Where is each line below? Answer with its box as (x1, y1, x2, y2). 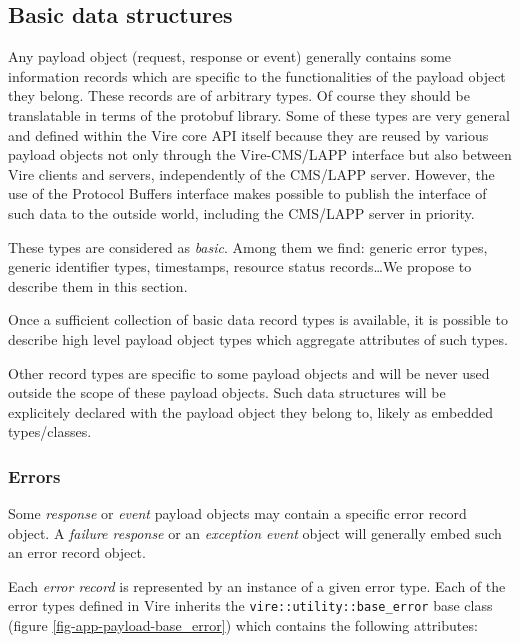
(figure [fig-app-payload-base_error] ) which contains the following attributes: (8, 615, 478, 636)
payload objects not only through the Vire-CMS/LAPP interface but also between (8, 144, 512, 165)
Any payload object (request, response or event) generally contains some (8, 46, 452, 67)
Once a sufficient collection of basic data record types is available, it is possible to (8, 309, 508, 330)
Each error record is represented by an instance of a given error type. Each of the (8, 575, 506, 596)
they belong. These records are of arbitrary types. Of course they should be (8, 85, 470, 106)
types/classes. (8, 421, 92, 442)
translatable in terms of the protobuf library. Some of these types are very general (8, 104, 510, 125)
